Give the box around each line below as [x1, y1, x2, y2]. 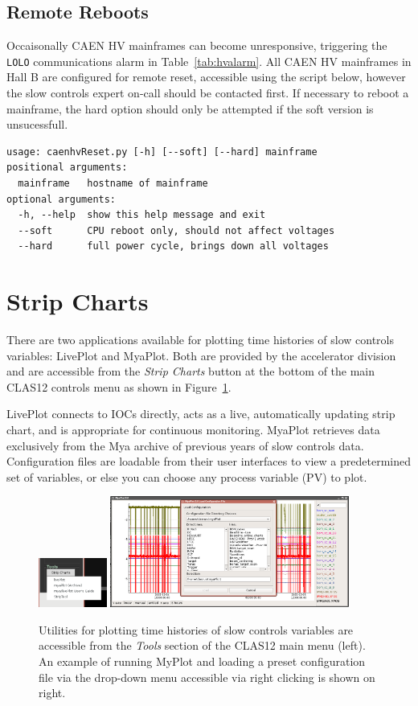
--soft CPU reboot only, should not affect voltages [18, 224, 335, 236]
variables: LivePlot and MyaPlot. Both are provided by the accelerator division [6, 347, 396, 363]
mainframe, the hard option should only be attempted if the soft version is [6, 100, 374, 117]
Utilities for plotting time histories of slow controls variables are [39, 621, 354, 638]
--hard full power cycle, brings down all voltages [18, 240, 329, 252]
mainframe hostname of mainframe [18, 178, 208, 190]
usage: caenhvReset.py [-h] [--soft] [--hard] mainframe [6, 146, 318, 158]
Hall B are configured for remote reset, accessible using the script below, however [6, 68, 406, 85]
